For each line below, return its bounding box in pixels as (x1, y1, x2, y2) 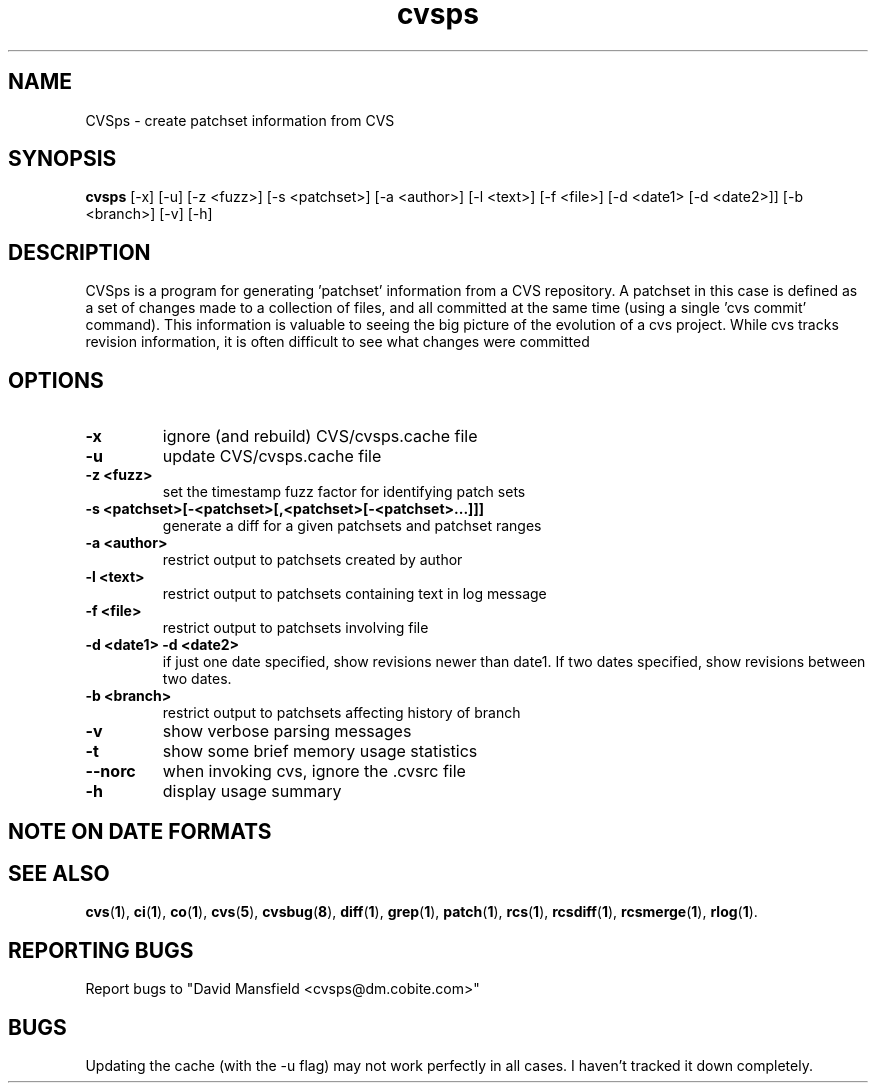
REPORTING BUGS (8, 937, 194, 963)
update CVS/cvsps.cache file (162, 446, 382, 467)
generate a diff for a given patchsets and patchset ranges (162, 517, 542, 535)
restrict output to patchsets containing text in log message (162, 585, 547, 603)
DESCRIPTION (8, 239, 151, 265)
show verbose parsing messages (162, 721, 412, 742)
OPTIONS (8, 367, 104, 393)
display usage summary (162, 781, 342, 802)
